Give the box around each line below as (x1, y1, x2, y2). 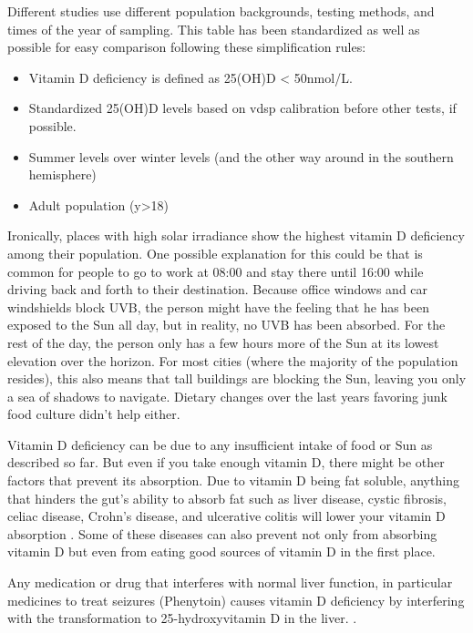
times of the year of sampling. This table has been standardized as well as (7, 19, 420, 38)
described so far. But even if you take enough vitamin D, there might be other (7, 453, 445, 472)
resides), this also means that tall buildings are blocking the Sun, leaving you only (7, 369, 467, 388)
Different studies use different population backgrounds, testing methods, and (7, 2, 435, 20)
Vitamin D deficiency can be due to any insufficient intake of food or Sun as (7, 434, 433, 454)
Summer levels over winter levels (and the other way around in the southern (28, 147, 454, 166)
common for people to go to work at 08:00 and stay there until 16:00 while (7, 261, 424, 281)
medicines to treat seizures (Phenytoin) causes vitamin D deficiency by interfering (7, 590, 465, 609)
